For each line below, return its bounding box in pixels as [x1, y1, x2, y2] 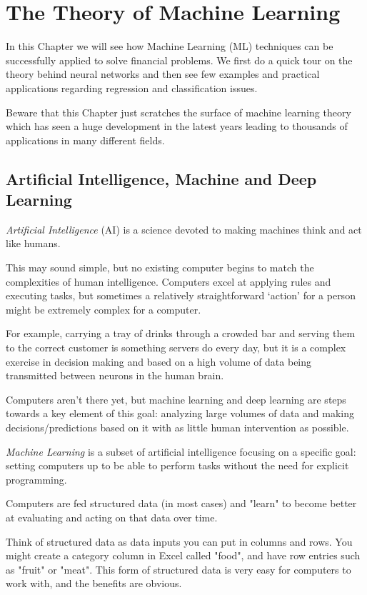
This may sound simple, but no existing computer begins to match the [6, 260, 314, 275]
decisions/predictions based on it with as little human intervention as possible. [6, 420, 349, 434]
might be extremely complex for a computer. [6, 301, 201, 316]
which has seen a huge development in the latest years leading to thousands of [6, 119, 348, 134]
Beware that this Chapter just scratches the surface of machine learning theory [6, 104, 351, 119]
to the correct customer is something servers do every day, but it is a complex [6, 340, 346, 355]
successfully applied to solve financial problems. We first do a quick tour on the [6, 52, 353, 67]
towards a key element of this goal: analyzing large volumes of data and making [6, 406, 354, 421]
